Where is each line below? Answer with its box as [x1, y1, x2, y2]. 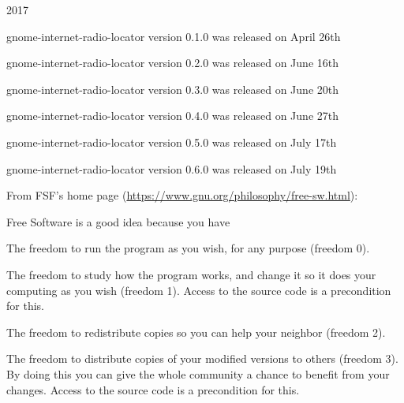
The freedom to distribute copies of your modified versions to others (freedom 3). [6, 350, 398, 367]
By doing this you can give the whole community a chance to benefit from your [6, 365, 390, 382]
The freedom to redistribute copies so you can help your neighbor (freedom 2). [6, 323, 386, 340]
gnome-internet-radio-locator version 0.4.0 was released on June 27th [6, 107, 339, 124]
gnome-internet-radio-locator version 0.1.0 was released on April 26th [6, 28, 341, 44]
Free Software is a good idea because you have [6, 213, 230, 229]
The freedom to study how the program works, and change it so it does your [6, 266, 376, 282]
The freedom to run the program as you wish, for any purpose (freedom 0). [6, 240, 370, 256]
